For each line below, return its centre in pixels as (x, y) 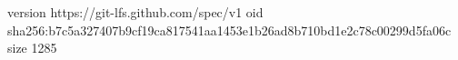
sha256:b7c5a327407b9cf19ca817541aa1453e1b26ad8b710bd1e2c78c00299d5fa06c (229, 30)
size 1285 (32, 48)
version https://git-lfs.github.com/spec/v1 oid (135, 12)
